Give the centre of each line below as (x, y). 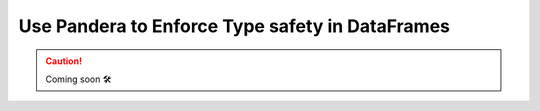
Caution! (64, 61)
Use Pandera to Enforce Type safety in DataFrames (234, 26)
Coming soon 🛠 (78, 79)
